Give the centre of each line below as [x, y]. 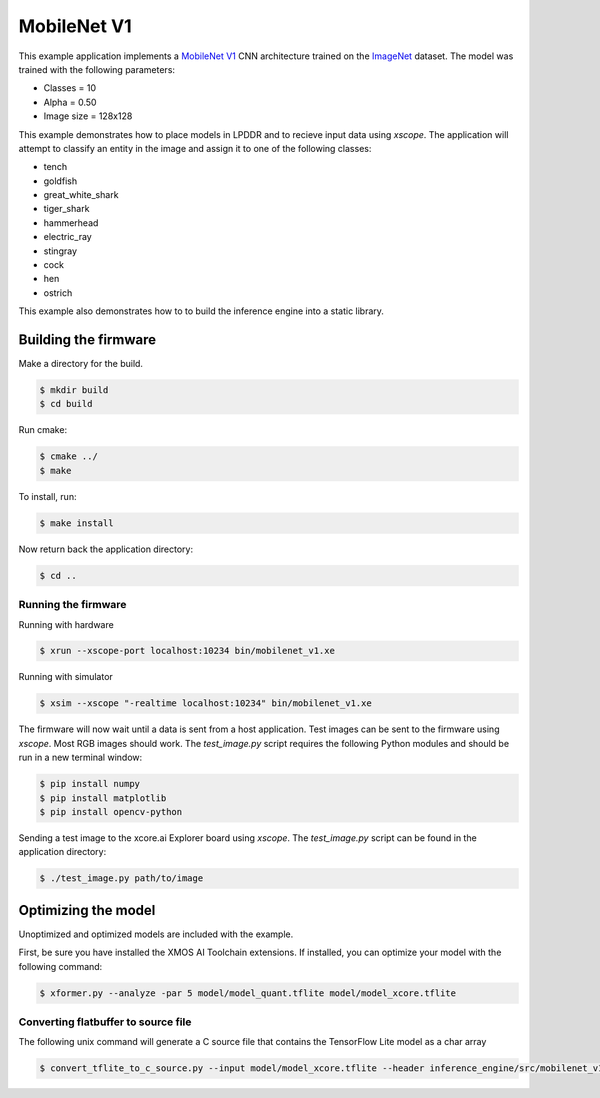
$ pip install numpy [89, 784]
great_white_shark [81, 195]
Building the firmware [87, 339]
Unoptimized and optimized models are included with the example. [156, 934]
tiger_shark [66, 209]
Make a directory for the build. [81, 364]
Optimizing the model [87, 910]
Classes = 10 [70, 88]
